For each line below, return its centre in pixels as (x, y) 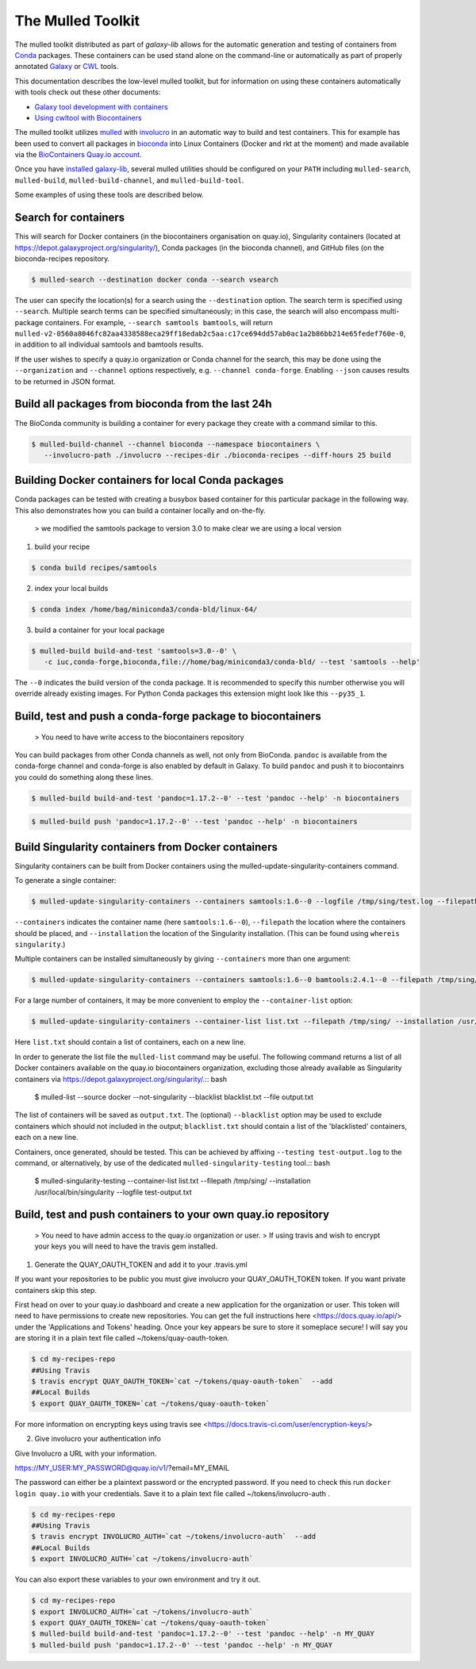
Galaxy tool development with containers (101, 106)
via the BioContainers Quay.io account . (78, 155)
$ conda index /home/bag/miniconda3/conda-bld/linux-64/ (144, 609)
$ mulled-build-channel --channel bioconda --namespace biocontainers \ (176, 444)
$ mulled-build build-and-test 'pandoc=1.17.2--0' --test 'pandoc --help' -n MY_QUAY (203, 1634)
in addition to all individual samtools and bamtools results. (109, 344)
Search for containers (70, 218)
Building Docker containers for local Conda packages (149, 480)
